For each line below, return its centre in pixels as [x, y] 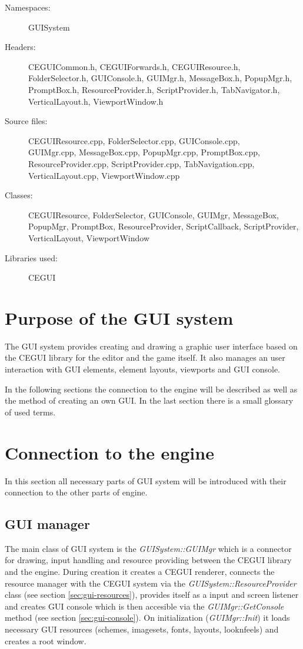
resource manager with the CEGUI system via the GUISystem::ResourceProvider [151, 583]
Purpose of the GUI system [119, 317]
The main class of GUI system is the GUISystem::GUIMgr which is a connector [148, 548]
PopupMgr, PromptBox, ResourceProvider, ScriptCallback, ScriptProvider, [164, 226]
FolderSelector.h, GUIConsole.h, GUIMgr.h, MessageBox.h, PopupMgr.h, [160, 78]
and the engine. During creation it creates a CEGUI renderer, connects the [140, 572]
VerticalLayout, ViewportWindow [89, 237]
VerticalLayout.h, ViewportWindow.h [96, 101]
